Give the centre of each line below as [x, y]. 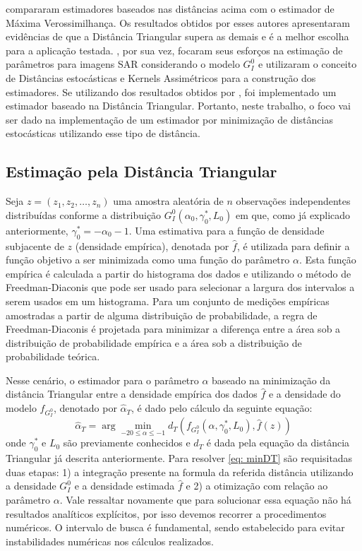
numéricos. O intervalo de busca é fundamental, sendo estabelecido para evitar [175, 527]
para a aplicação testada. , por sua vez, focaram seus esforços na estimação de [174, 50]
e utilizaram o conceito [307, 64]
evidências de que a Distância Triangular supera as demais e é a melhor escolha [177, 36]
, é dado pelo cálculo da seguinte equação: [222, 408]
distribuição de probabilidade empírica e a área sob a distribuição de [154, 342]
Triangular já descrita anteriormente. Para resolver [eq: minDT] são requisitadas [179, 458]
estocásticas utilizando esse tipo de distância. [103, 133]
